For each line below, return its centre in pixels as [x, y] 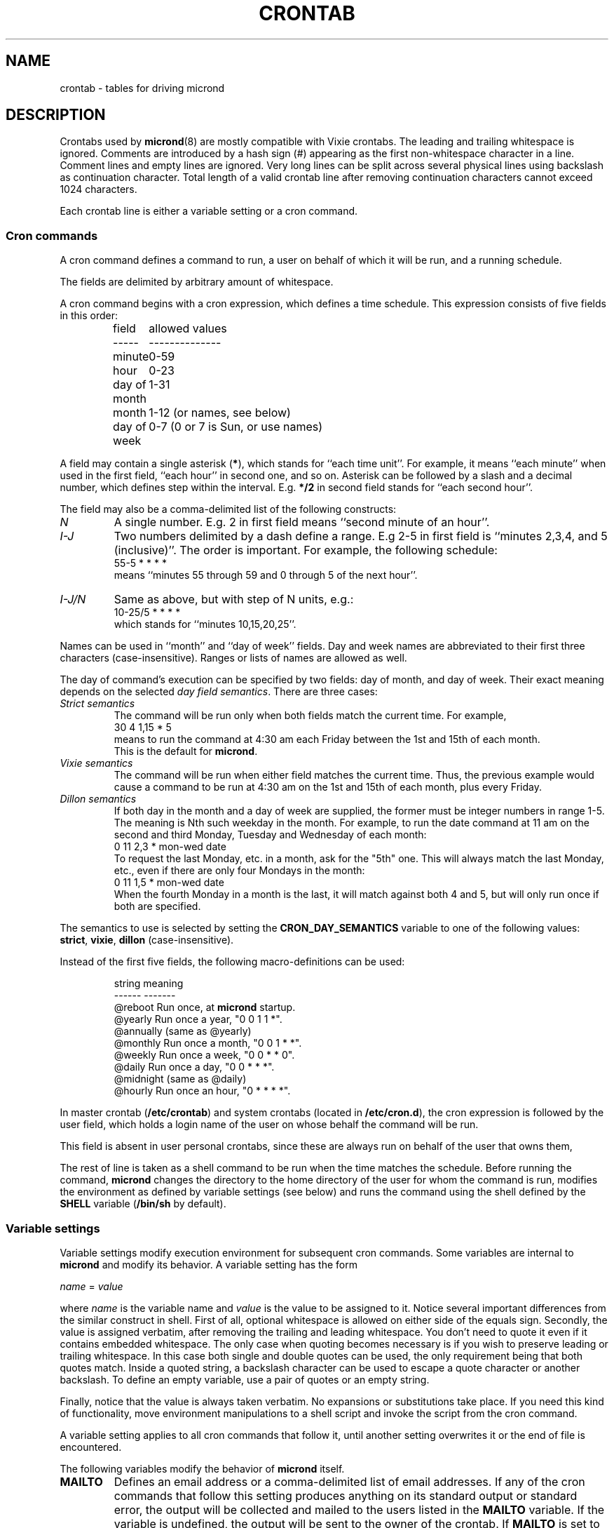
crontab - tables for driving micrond [142, 88]
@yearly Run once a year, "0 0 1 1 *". [198, 1019]
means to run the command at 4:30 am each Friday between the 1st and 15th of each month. [327, 739]
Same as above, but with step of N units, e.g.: [234, 599]
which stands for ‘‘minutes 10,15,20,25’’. [205, 624]
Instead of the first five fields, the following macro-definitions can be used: [232, 962]
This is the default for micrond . [186, 751]
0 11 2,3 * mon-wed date [170, 847]
